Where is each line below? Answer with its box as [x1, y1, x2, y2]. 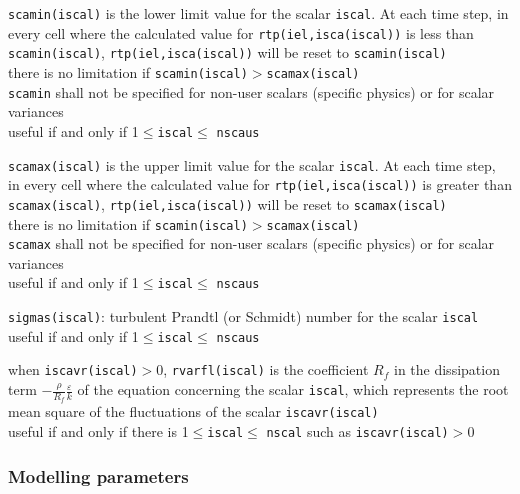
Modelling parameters [8, 463, 189, 488]
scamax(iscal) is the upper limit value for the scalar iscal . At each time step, [8, 154, 496, 175]
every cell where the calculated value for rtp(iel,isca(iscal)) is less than [8, 22, 474, 43]
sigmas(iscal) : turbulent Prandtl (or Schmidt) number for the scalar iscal [8, 306, 479, 327]
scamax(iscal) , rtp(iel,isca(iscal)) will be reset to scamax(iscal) [8, 193, 447, 214]
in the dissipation [393, 359, 500, 380]
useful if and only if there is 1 [8, 420, 189, 441]
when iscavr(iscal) [8, 359, 138, 380]
